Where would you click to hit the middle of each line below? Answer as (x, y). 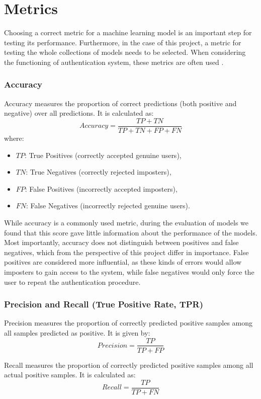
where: (14, 138)
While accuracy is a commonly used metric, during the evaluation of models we (126, 222)
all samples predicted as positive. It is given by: (77, 332)
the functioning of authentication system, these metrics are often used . (114, 62)
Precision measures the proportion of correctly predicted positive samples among (128, 323)
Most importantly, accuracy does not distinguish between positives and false (121, 242)
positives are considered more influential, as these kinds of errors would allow (123, 262)
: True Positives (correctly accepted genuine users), (103, 155)
